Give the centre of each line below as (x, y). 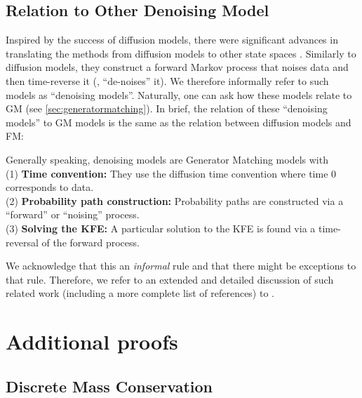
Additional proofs (92, 341)
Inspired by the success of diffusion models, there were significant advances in (172, 40)
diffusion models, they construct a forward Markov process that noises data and (177, 67)
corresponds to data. (50, 187)
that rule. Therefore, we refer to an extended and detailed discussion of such (170, 279)
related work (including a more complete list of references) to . (140, 293)
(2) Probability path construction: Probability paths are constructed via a (175, 200)
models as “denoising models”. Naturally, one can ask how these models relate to (179, 94)
